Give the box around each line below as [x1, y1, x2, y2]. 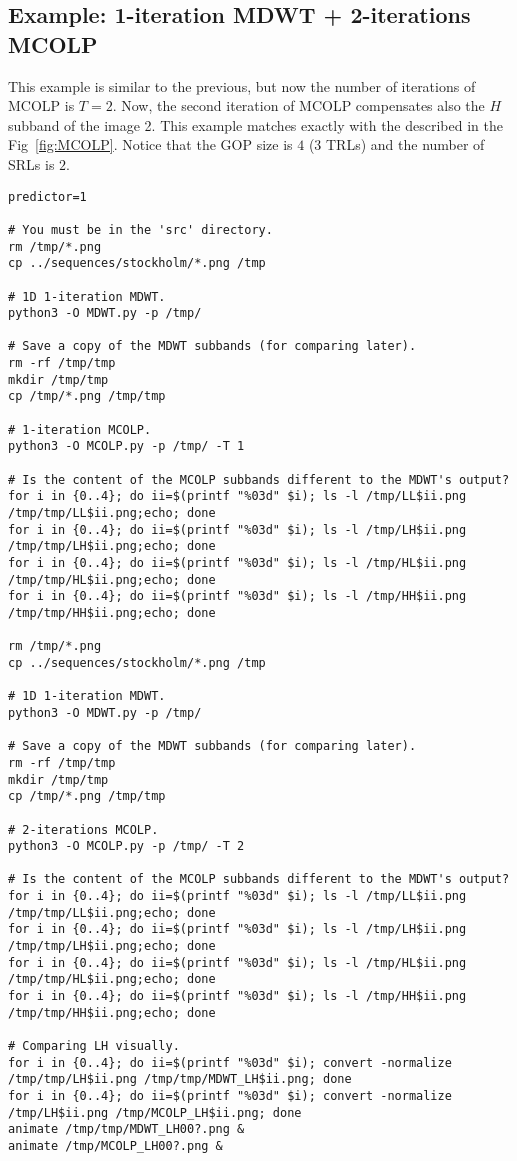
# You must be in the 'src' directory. [8, 222, 273, 237]
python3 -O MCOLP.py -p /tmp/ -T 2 [8, 839, 245, 854]
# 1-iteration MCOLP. [8, 422, 152, 437]
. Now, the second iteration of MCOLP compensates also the [112, 95, 485, 116]
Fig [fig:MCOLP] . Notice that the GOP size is [8, 134, 293, 155]
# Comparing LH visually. [8, 1039, 180, 1054]
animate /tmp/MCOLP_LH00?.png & [8, 1138, 223, 1153]
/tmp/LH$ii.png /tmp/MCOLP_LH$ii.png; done [8, 1105, 302, 1120]
